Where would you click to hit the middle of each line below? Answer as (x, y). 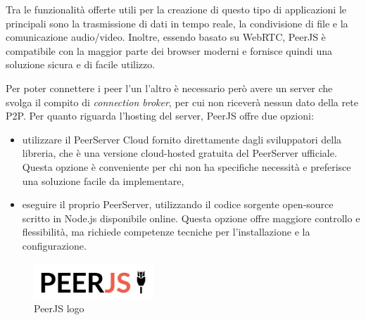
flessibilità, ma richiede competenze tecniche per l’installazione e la (166, 232)
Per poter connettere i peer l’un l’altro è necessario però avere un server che (169, 88)
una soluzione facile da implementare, (103, 180)
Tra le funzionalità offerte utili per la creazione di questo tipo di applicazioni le (176, 9)
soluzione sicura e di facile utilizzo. (81, 64)
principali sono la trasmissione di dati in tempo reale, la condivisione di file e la (177, 23)
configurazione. (54, 245)
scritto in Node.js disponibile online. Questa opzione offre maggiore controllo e (191, 218)
